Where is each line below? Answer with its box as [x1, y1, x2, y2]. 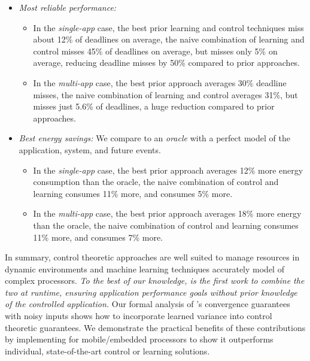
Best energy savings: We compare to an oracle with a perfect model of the [19, 132, 290, 144]
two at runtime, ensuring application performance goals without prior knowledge [5, 286, 297, 298]
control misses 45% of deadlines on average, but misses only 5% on [33, 44, 278, 57]
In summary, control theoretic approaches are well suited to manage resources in [5, 251, 300, 263]
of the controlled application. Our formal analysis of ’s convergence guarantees [5, 298, 290, 310]
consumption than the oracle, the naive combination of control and [33, 175, 279, 188]
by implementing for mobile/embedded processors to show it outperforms [5, 333, 273, 345]
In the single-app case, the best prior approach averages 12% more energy [33, 163, 303, 176]
